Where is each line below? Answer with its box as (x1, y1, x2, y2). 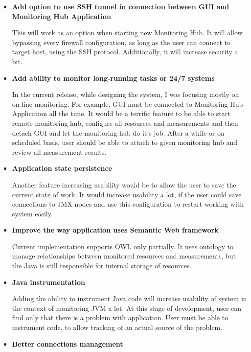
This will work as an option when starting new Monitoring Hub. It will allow (12, 27, 243, 38)
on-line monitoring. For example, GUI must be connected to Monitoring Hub (12, 98, 243, 109)
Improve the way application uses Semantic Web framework (12, 225, 219, 235)
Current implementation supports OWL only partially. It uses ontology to (12, 241, 233, 251)
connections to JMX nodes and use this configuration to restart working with (12, 199, 244, 209)
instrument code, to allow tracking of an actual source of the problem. (12, 322, 223, 332)
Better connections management (12, 338, 123, 349)
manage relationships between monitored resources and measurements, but (12, 251, 236, 261)
